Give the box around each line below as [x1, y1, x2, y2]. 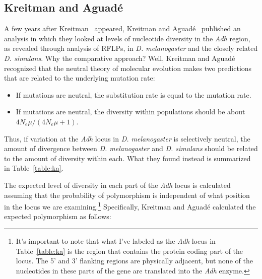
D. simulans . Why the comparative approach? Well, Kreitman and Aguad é [4, 52, 235, 63]
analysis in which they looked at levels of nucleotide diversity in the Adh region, [4, 33, 250, 43]
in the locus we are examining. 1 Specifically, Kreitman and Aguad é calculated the [4, 200, 256, 212]
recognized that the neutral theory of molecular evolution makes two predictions [4, 62, 252, 73]
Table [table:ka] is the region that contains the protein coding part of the [16, 245, 243, 256]
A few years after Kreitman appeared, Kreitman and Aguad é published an [4, 23, 241, 34]
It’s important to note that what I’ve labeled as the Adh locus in [16, 235, 216, 246]
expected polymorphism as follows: [4, 211, 111, 222]
